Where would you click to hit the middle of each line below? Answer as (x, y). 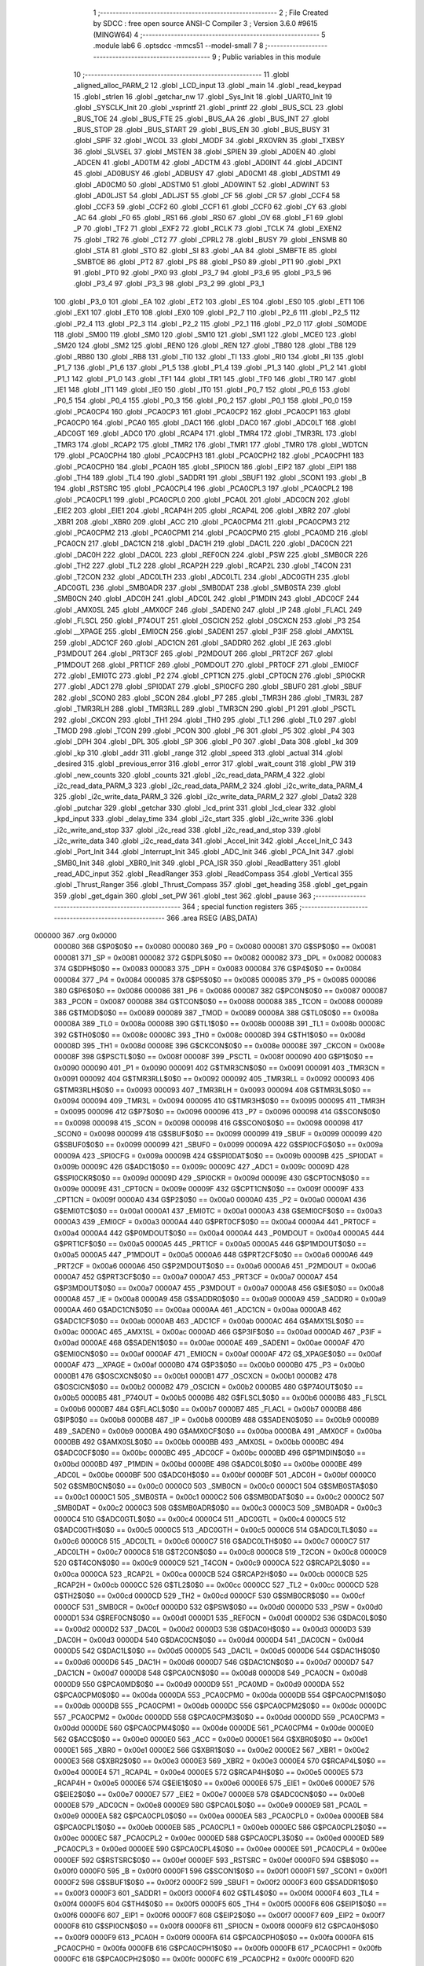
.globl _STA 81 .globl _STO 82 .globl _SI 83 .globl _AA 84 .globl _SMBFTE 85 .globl (205, 251)
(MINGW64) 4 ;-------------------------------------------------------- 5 (209, 35)
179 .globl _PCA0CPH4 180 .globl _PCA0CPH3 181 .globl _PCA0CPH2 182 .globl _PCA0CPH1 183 (209, 455)
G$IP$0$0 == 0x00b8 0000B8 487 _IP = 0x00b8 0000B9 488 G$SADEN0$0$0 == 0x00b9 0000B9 (217, 1420)
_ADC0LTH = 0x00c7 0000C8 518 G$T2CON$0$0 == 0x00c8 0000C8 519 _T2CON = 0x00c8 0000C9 (220, 1552)
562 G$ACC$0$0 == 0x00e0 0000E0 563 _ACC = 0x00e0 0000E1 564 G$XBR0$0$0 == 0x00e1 (211, 1739)
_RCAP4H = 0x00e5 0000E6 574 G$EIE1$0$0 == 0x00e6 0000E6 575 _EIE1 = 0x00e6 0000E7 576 (214, 1783)
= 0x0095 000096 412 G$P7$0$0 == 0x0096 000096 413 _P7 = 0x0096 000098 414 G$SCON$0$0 (217, 1112)
